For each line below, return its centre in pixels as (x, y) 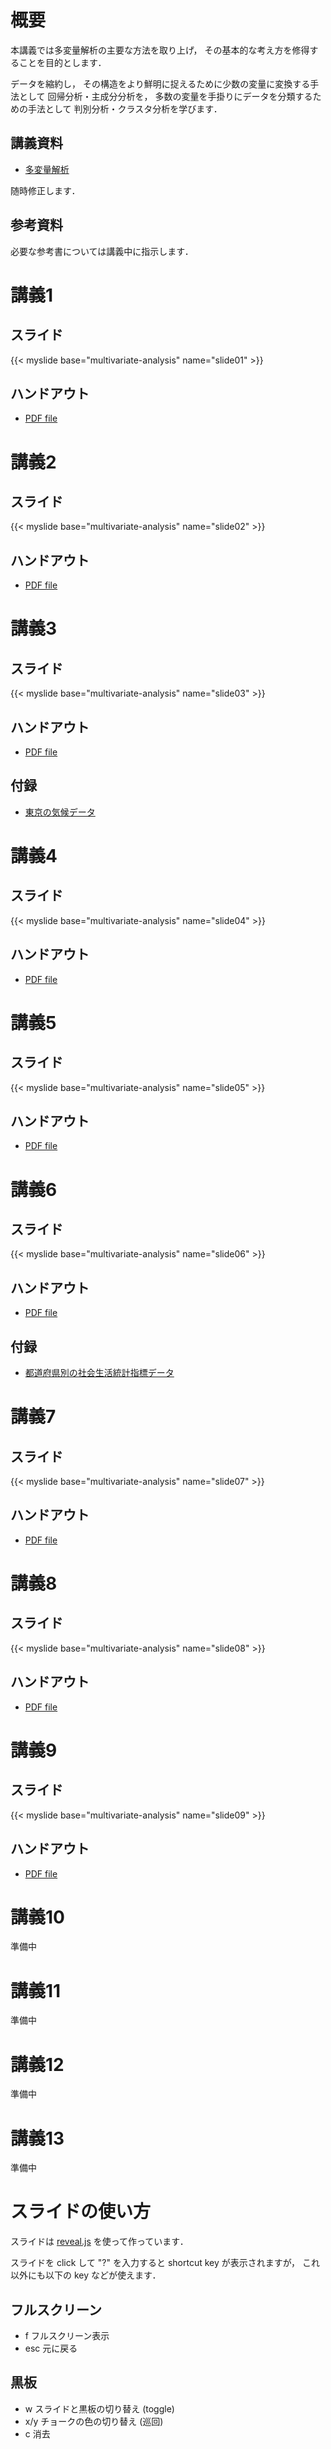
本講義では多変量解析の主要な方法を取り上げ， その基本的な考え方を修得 (160, 50)
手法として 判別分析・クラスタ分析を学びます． (125, 108)
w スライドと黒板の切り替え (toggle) (99, 2408)
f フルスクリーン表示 (67, 2335)
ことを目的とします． (62, 62)
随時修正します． (45, 190)
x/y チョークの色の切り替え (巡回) (94, 2421)
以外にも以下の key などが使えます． (86, 2275)
